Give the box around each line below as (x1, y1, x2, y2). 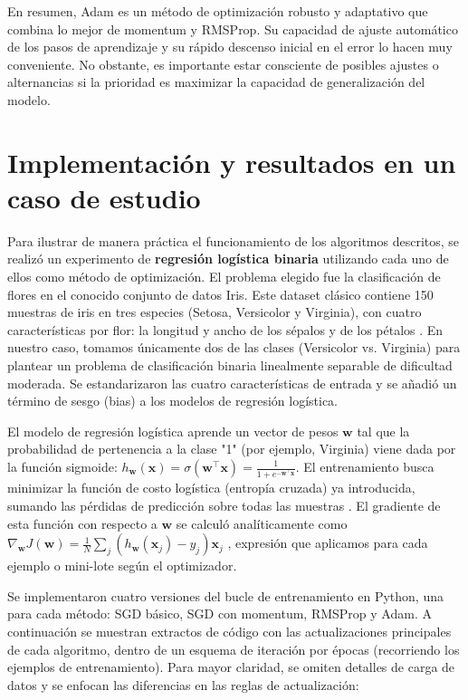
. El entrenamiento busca (295, 457, 435, 475)
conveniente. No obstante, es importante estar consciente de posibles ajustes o (7, 54, 439, 73)
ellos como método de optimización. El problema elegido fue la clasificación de (7, 267, 441, 286)
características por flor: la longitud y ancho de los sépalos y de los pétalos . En (7, 320, 444, 339)
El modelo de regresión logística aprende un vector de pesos (7, 421, 339, 440)
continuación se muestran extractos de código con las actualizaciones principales (7, 621, 452, 640)
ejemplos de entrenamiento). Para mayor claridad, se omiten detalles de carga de (7, 657, 455, 676)
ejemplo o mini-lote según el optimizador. (7, 556, 237, 575)
